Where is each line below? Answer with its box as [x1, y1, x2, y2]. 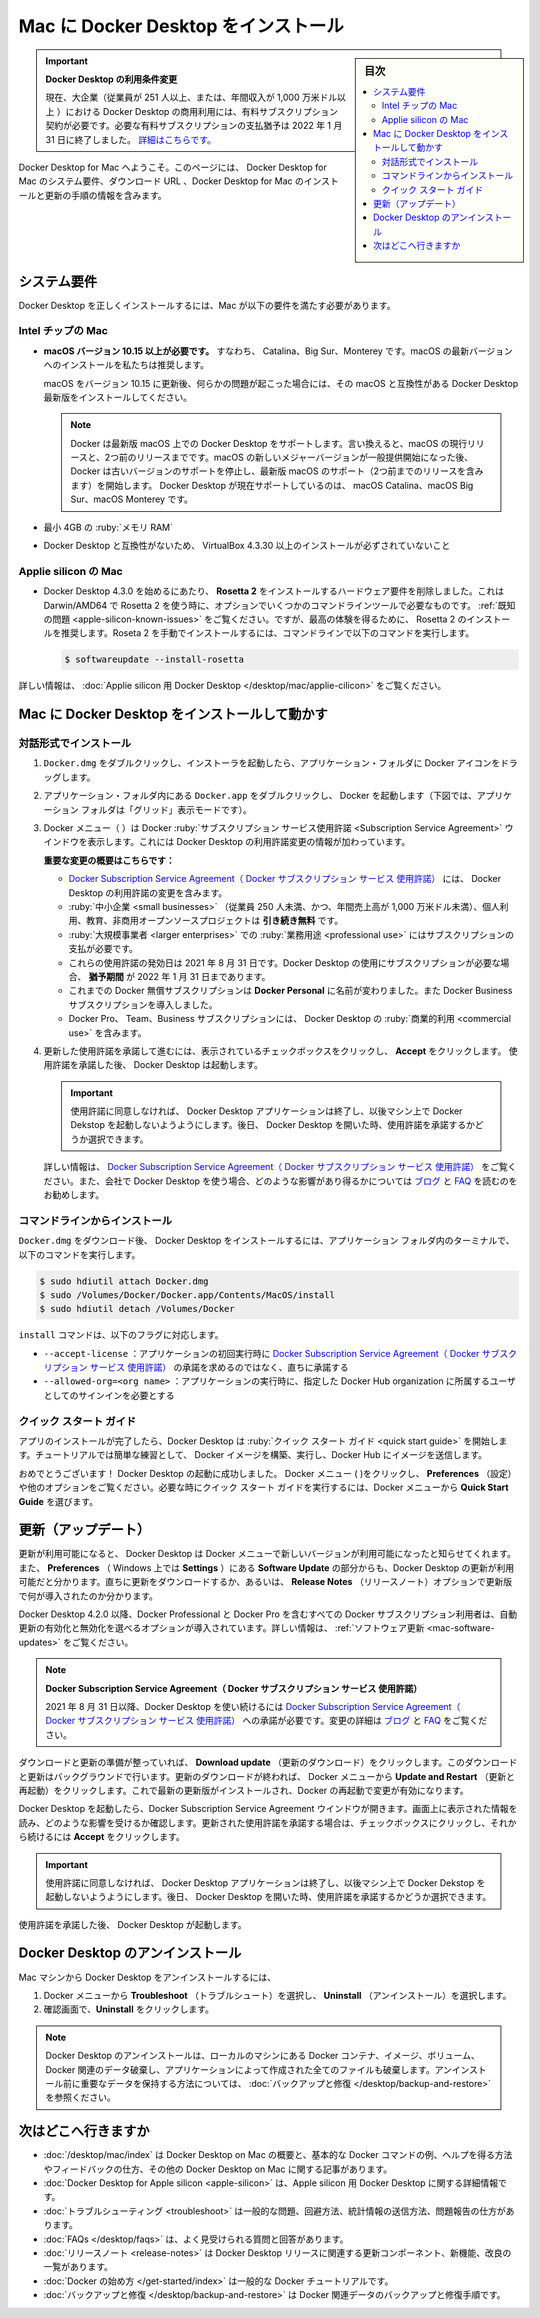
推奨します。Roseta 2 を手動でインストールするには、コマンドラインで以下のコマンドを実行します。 [60, 627, 475, 639]
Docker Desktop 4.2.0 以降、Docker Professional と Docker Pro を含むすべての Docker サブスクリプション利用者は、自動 [18, 1608, 518, 1620]
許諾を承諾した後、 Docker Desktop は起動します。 [51, 1059, 264, 1071]
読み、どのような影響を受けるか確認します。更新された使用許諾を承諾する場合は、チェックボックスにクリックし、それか [18, 1816, 517, 1829]
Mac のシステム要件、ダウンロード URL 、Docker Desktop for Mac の [18, 175, 304, 187]
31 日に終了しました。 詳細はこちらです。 [45, 133, 217, 145]
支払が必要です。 [68, 943, 139, 955]
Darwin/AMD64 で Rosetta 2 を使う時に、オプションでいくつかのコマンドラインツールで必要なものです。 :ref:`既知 [43, 599, 516, 611]
